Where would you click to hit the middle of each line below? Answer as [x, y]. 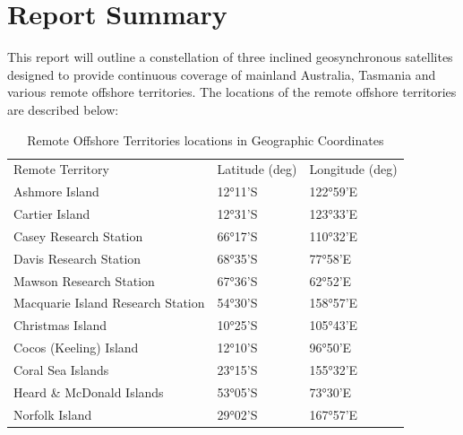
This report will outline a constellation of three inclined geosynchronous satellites [230, 57]
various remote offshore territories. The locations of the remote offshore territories [232, 92]
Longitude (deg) [353, 169]
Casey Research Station [78, 235]
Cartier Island [52, 214]
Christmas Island [60, 325]
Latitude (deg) [257, 169]
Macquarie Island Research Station [109, 303]
